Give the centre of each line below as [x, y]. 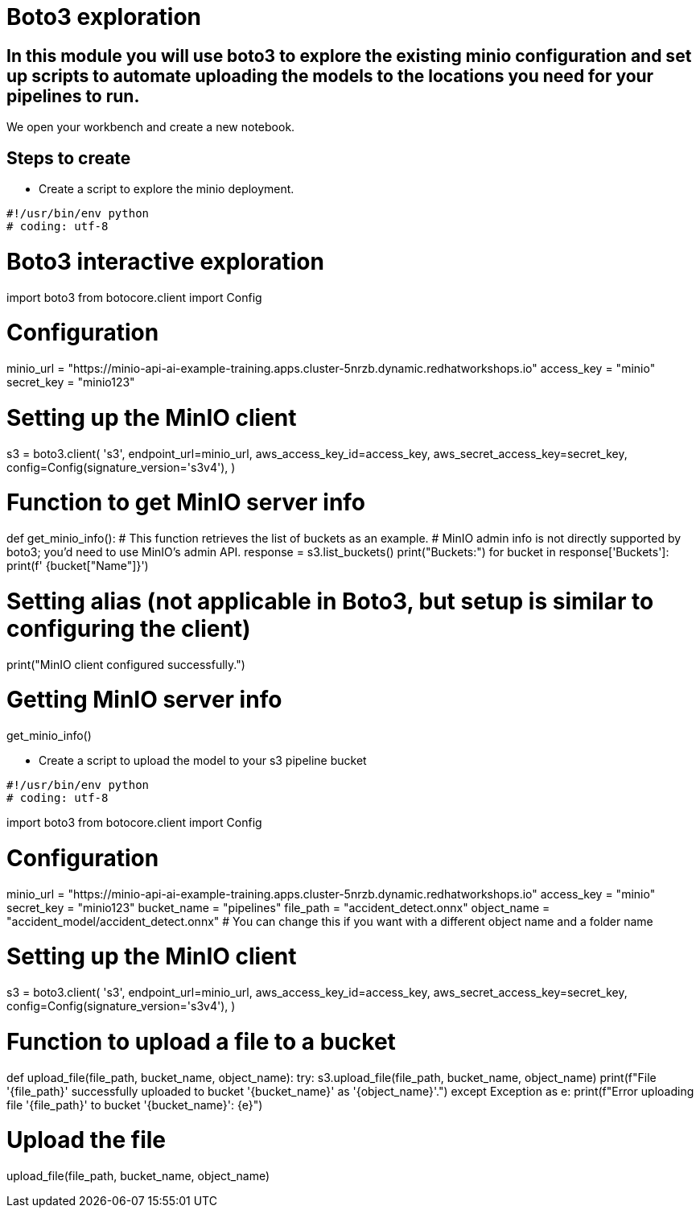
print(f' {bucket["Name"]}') [78, 566]
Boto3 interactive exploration [165, 261]
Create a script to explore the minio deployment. [167, 189]
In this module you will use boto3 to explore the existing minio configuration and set [349, 56]
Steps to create [69, 158]
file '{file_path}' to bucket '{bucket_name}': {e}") [135, 1105]
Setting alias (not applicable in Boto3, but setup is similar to [330, 601]
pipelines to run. [73, 96]
